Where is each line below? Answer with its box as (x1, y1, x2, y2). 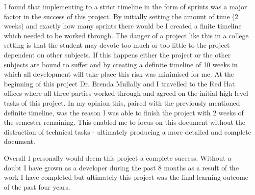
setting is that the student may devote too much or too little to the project (4, 40, 230, 50)
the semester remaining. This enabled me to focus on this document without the (4, 117, 245, 127)
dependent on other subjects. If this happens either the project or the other (4, 49, 231, 59)
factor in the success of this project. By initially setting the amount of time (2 (4, 11, 238, 21)
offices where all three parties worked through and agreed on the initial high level (4, 88, 248, 98)
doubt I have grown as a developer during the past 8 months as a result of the (4, 162, 239, 172)
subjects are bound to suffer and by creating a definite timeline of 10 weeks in (4, 59, 238, 69)
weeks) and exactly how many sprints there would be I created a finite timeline (4, 21, 242, 31)
